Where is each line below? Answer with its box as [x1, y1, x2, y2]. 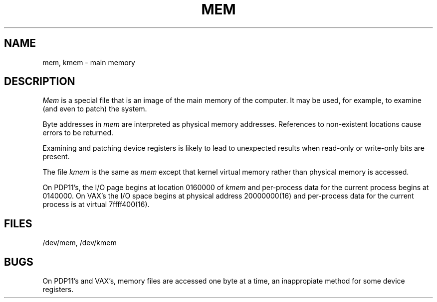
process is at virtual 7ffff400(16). [42, 200, 150, 209]
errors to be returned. [42, 128, 114, 137]
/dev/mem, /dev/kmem [42, 238, 117, 247]
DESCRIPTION [4, 75, 75, 88]
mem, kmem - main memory [42, 58, 135, 67]
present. [42, 152, 70, 161]
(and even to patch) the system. [42, 104, 147, 113]
